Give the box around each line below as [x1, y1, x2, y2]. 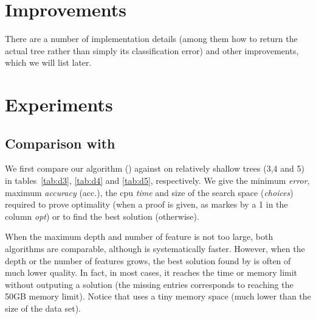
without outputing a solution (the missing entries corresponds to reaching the [5, 278, 294, 290]
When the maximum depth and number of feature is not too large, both [5, 230, 273, 243]
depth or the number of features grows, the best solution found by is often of [5, 254, 291, 267]
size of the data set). [5, 302, 81, 315]
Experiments [5, 92, 113, 117]
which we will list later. [5, 56, 92, 69]
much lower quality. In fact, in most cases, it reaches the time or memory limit [5, 266, 298, 279]
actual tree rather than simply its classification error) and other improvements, [5, 44, 299, 57]
